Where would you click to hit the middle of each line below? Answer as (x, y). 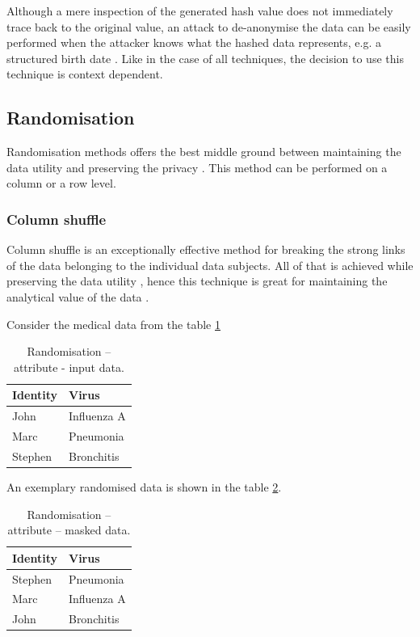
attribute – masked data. (69, 530)
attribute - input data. (69, 367)
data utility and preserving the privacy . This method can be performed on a (197, 167)
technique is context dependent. (85, 74)
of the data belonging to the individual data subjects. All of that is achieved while (210, 265)
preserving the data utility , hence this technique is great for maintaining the (197, 281)
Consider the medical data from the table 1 (113, 324)
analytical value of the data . (78, 296)
